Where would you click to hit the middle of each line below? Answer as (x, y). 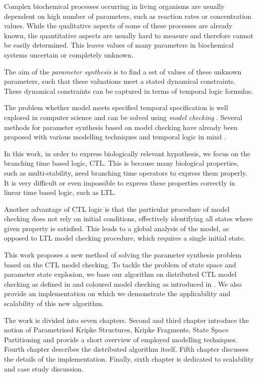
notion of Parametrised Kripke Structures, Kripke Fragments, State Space (116, 330)
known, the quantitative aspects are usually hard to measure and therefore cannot (129, 35)
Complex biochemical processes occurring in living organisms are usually (114, 6)
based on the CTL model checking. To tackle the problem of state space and (120, 264)
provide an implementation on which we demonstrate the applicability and (117, 293)
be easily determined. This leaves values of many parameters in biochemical (119, 45)
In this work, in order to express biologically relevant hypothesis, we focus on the (127, 153)
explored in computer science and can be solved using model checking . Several (123, 117)
